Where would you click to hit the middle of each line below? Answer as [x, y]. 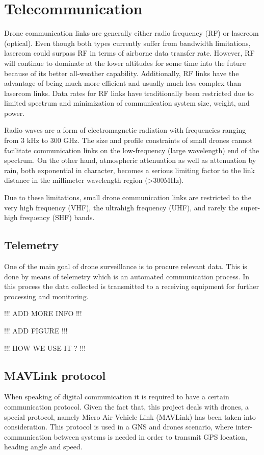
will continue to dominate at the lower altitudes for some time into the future [125, 63]
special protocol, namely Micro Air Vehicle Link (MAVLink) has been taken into [130, 416]
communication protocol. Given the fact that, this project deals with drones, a [126, 406]
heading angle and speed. [43, 447]
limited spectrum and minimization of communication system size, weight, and [127, 103]
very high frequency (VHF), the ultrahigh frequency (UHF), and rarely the [121, 207]
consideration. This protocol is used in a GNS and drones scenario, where [119, 427]
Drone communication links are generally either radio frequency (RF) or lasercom [131, 33]
